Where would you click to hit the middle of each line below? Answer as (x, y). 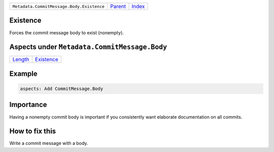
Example (23, 73)
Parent (118, 6)
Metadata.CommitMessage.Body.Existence (59, 6)
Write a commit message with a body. (49, 143)
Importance (28, 105)
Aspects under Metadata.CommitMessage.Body (88, 47)
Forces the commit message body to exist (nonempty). (67, 32)
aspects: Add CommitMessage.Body (62, 89)
